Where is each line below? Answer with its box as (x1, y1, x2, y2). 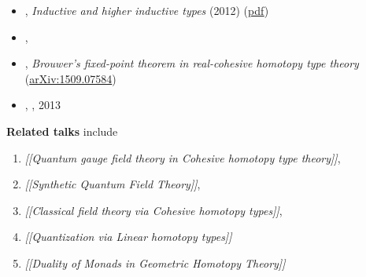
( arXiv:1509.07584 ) (24, 70, 116, 86)
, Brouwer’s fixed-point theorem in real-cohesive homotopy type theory (24, 55, 359, 71)
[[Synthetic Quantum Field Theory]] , (24, 176, 201, 192)
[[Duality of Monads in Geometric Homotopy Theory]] (24, 254, 286, 271)
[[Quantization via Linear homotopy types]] (24, 228, 232, 245)
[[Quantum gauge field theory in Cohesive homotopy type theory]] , (24, 149, 341, 166)
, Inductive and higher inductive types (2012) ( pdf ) (24, 2, 269, 18)
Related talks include (6, 122, 118, 139)
